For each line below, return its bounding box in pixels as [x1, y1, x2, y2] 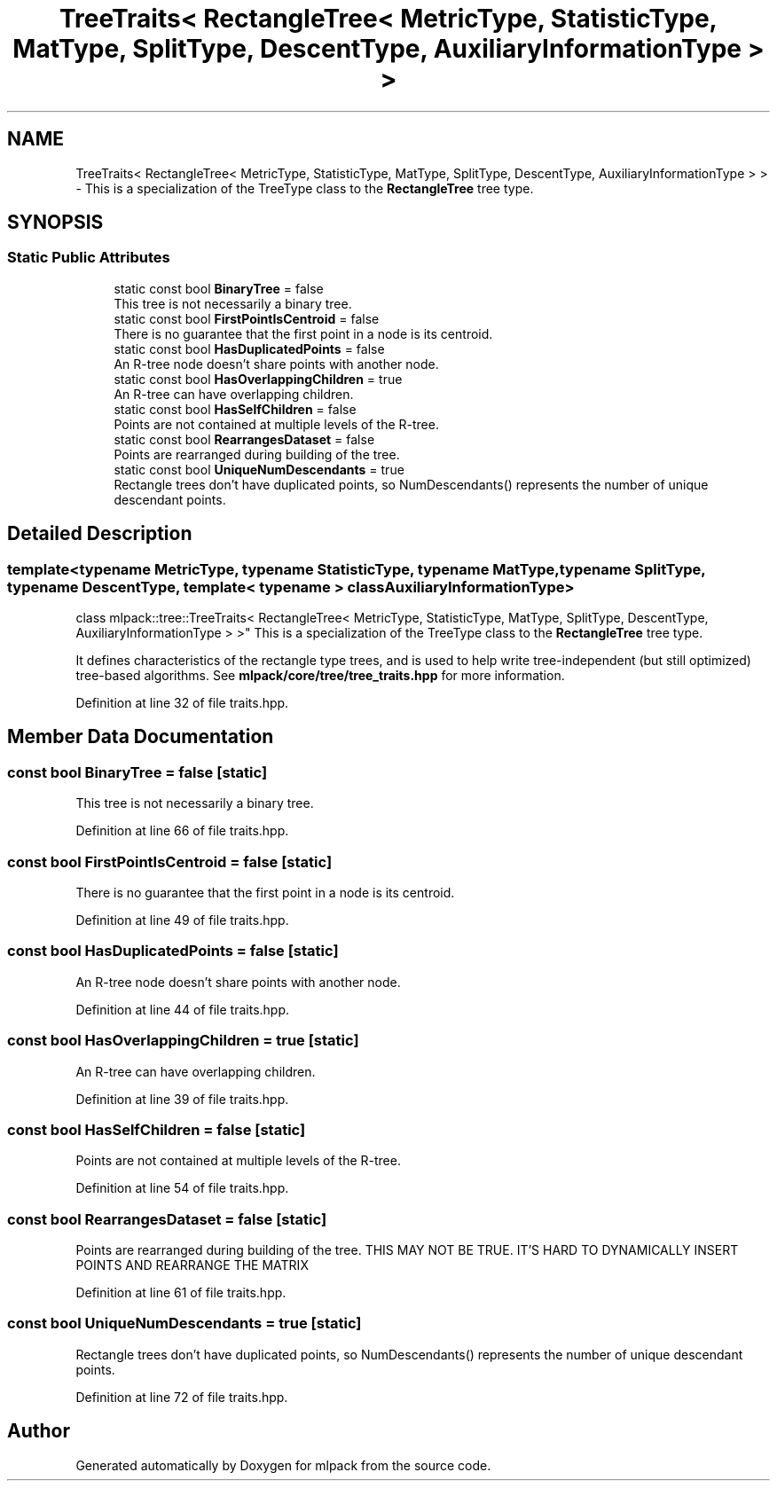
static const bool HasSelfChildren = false [114, 401, 357, 417]
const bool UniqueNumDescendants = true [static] [7, 1314, 362, 1333]
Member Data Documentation [7, 725, 274, 748]
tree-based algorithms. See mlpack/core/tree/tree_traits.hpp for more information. [75, 668, 565, 684]
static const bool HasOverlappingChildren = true [114, 371, 403, 387]
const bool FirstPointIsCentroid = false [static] [7, 852, 333, 871]
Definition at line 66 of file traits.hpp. [75, 823, 289, 839]
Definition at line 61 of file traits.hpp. [75, 1285, 286, 1300]
